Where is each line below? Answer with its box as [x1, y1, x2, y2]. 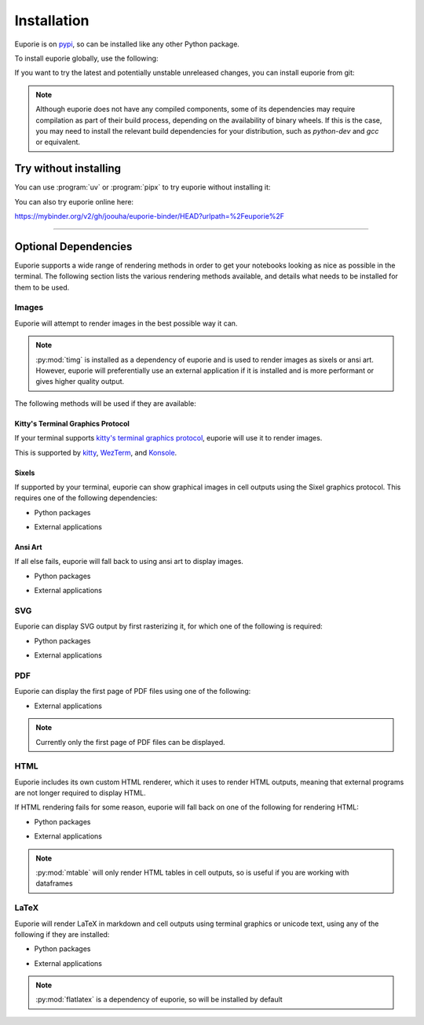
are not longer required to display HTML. [14, 788, 146, 798]
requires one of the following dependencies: [14, 493, 158, 503]
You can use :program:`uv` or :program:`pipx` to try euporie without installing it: [14, 183, 271, 192]
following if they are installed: [14, 929, 110, 939]
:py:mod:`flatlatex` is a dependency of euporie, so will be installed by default [35, 995, 283, 1005]
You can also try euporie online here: [14, 197, 133, 206]
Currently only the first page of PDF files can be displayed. [35, 737, 225, 747]
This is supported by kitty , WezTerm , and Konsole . [14, 448, 177, 457]
